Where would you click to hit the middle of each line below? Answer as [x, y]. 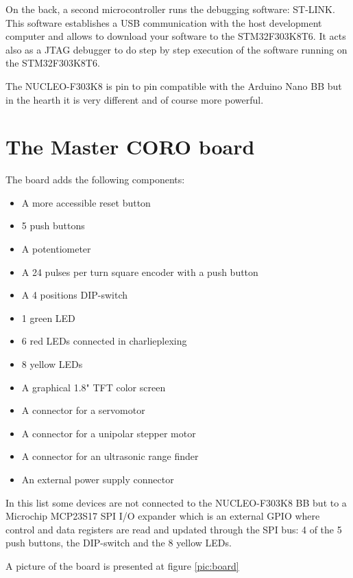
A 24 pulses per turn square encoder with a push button [140, 271]
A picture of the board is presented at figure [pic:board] [122, 565]
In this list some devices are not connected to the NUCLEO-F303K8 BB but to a [176, 502]
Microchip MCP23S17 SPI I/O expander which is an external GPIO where [163, 516]
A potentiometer [56, 249]
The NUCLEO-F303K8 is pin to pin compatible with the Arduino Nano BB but [174, 85]
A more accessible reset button [86, 202]
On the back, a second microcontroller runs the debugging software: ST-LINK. [170, 9]
